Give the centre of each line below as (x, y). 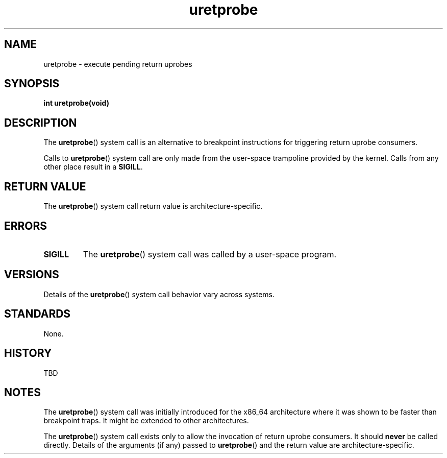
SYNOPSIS (32, 84)
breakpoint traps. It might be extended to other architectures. (146, 421)
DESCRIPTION (41, 123)
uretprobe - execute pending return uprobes (118, 64)
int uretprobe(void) (76, 103)
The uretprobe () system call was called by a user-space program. (210, 254)
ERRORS (26, 226)
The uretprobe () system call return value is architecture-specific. (153, 206)
